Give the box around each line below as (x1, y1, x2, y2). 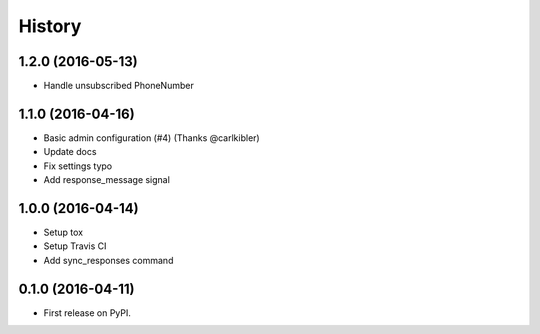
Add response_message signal (43, 174, 170, 186)
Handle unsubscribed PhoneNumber (43, 80, 194, 92)
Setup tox (43, 226, 84, 239)
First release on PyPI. (43, 306, 132, 319)
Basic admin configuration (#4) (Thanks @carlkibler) (43, 131, 260, 144)
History (18, 15, 82, 37)
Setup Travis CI (43, 240, 107, 252)
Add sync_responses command (43, 254, 174, 266)
